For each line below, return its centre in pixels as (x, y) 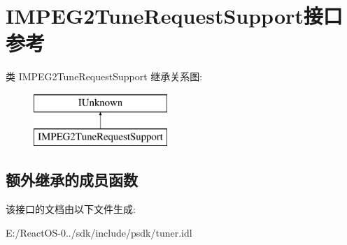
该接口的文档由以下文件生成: (71, 209)
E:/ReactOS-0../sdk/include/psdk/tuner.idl (99, 232)
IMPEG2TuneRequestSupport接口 (174, 16)
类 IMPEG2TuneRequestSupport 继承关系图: (104, 76)
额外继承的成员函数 (72, 180)
